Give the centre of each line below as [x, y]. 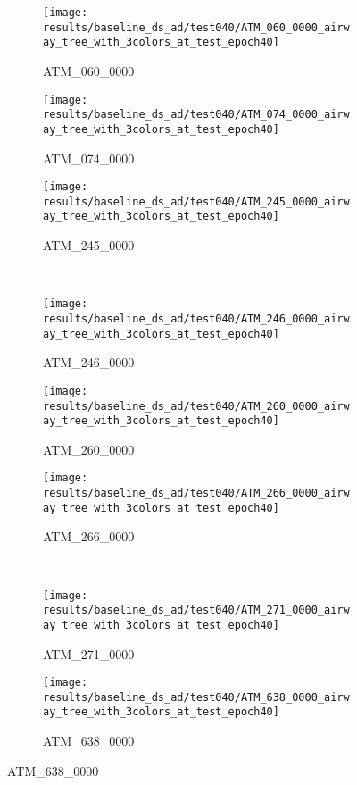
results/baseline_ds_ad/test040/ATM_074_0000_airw [196, 115]
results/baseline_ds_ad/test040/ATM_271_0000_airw [196, 610]
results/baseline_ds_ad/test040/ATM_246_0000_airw [196, 318]
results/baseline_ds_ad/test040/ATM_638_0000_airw [196, 697]
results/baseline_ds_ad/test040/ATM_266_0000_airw [196, 493]
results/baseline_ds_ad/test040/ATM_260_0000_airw [196, 406]
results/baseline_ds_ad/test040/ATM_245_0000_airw [196, 201]
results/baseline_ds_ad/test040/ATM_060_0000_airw [196, 27]
